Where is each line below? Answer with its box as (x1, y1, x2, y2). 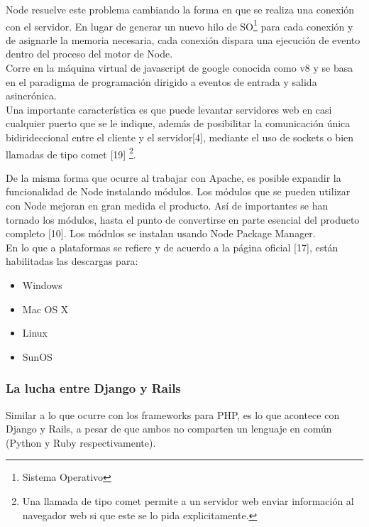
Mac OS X (22, 301, 69, 316)
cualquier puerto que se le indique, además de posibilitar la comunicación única (6, 116, 351, 131)
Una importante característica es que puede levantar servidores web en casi (6, 102, 332, 116)
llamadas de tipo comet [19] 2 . (6, 144, 136, 161)
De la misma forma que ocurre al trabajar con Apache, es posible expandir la (6, 170, 341, 185)
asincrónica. (6, 88, 57, 103)
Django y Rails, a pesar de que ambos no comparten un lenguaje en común (6, 421, 332, 436)
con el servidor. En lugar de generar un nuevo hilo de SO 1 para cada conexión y (6, 16, 353, 33)
